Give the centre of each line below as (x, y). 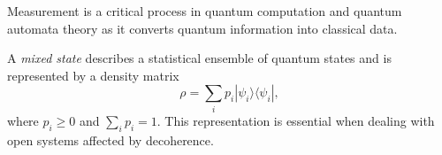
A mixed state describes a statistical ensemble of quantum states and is (199, 58)
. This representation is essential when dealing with (296, 120)
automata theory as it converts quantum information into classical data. (202, 28)
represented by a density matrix (93, 75)
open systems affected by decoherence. (110, 139)
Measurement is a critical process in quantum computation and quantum (205, 11)
